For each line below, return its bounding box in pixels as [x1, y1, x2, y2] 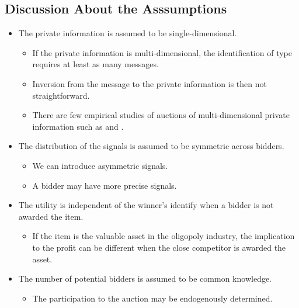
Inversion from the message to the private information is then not [32, 77, 267, 89]
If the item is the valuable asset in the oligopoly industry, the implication [32, 230, 295, 242]
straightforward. [32, 89, 90, 101]
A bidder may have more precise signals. [32, 179, 177, 191]
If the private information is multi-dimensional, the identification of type [32, 46, 292, 58]
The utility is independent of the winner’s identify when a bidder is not [18, 199, 274, 211]
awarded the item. [18, 210, 84, 222]
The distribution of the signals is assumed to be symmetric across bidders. [18, 140, 284, 152]
